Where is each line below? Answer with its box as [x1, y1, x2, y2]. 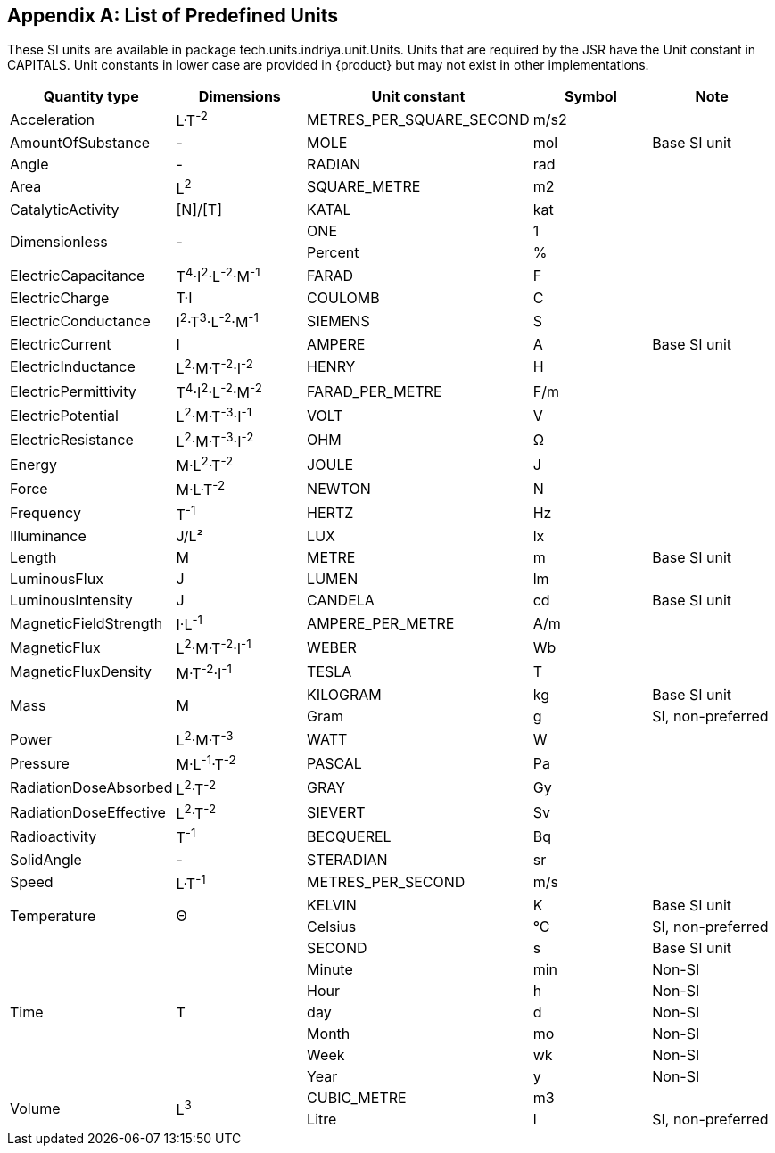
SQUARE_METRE [307, 177, 421, 196]
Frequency [10, 504, 81, 523]
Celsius [307, 917, 357, 935]
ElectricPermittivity [10, 382, 136, 400]
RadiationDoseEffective [10, 803, 166, 821]
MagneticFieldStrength [10, 614, 163, 632]
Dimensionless [10, 233, 108, 251]
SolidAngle [10, 850, 82, 869]
